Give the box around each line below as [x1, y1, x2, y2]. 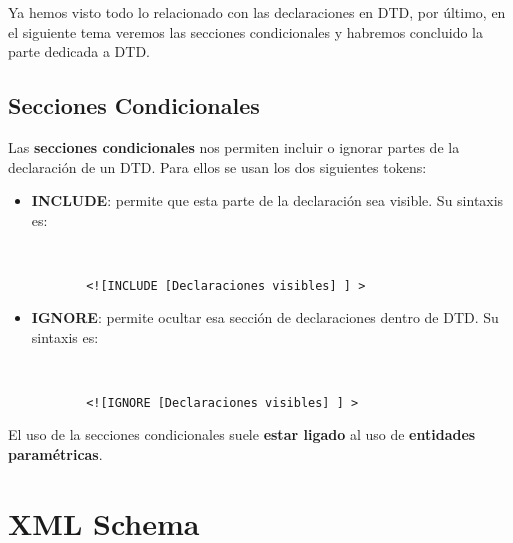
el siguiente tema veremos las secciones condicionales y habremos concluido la [8, 21, 483, 42]
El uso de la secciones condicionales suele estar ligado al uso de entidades [8, 424, 476, 445]
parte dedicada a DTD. [8, 41, 150, 62]
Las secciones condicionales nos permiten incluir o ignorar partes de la [8, 136, 460, 157]
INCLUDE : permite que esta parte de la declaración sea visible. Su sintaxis [31, 190, 504, 211]
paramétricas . [8, 444, 103, 465]
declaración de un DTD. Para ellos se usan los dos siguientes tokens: [8, 156, 427, 177]
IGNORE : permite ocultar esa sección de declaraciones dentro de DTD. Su [31, 307, 499, 328]
